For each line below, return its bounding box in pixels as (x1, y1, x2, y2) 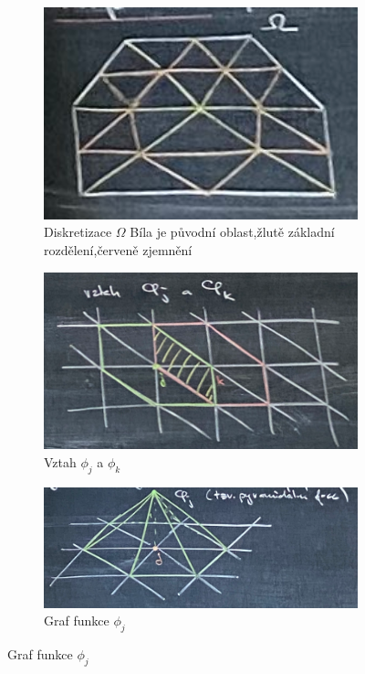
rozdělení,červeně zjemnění (44, 240, 193, 259)
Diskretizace (44, 222, 112, 241)
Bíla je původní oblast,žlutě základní (130, 222, 335, 241)
